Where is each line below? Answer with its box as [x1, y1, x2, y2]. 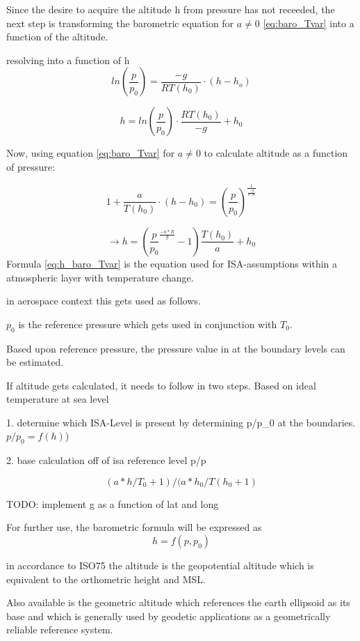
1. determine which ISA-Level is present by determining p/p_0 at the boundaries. [6, 415, 356, 429]
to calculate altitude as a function [204, 146, 348, 160]
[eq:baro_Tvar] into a [263, 15, 354, 30]
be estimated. [6, 355, 64, 369]
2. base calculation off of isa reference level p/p [6, 453, 206, 468]
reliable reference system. [6, 622, 113, 637]
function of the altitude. [6, 29, 108, 44]
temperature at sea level [6, 392, 109, 406]
